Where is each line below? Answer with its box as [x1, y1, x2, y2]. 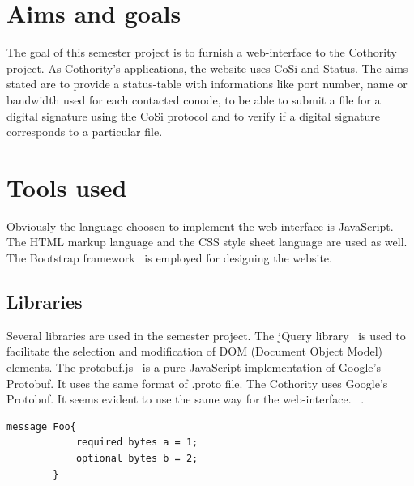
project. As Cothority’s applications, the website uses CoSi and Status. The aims [6, 59, 408, 76]
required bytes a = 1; [75, 437, 198, 449]
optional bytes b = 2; [75, 452, 198, 464]
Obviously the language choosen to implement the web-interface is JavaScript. [6, 217, 394, 234]
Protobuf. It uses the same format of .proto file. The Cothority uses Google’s [6, 374, 388, 391]
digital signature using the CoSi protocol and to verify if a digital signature [6, 107, 380, 124]
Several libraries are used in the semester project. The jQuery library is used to [6, 326, 406, 343]
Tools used [6, 170, 127, 203]
